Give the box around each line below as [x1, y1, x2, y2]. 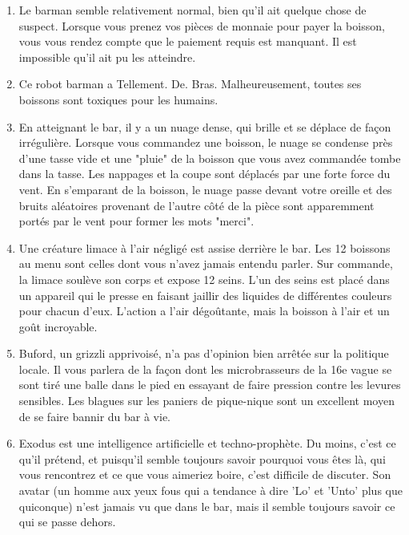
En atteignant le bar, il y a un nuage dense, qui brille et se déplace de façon [18, 118, 391, 135]
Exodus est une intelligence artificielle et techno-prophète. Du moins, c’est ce [18, 435, 396, 452]
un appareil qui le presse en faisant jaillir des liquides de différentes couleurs [18, 286, 392, 303]
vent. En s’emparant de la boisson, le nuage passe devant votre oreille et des [18, 180, 392, 197]
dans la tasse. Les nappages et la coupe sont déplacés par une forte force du [18, 165, 391, 182]
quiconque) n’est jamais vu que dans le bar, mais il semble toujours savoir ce [18, 497, 395, 514]
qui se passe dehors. [18, 513, 116, 530]
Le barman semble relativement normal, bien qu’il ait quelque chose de [18, 2, 367, 18]
